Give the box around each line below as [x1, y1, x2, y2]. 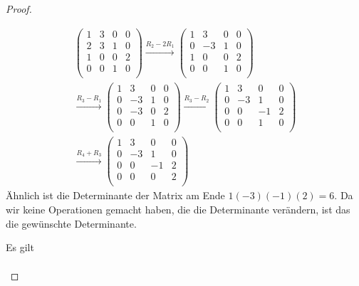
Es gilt [6, 240, 34, 255]
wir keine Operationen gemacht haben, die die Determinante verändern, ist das [6, 201, 350, 216]
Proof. [6, 1, 32, 16]
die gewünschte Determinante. [6, 216, 137, 231]
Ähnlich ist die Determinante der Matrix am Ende [6, 188, 225, 203]
